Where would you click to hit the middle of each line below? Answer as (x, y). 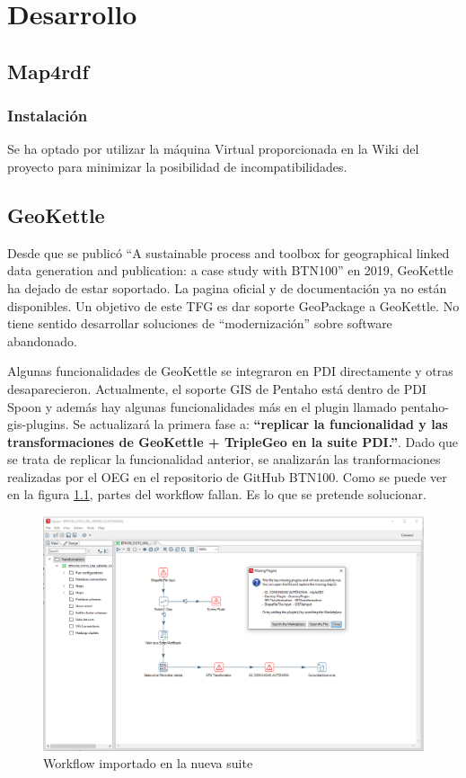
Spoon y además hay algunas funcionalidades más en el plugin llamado (202, 406)
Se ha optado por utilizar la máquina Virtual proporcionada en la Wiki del (213, 149)
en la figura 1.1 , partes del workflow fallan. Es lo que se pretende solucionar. (217, 494)
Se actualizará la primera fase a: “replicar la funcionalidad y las (260, 424)
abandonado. (42, 340)
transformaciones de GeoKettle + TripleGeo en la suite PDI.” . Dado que (233, 441)
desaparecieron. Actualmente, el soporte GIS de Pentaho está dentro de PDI (217, 388)
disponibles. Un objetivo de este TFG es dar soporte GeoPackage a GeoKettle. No (233, 305)
